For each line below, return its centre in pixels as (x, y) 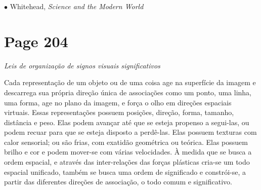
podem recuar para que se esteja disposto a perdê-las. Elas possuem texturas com (130, 132)
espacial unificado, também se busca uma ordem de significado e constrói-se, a (125, 172)
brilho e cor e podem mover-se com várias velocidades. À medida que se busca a (128, 152)
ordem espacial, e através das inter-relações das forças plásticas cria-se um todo (127, 162)
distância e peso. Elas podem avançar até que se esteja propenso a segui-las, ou (127, 122)
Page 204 (36, 41)
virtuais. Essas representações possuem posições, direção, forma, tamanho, (119, 112)
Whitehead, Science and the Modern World (77, 6)
